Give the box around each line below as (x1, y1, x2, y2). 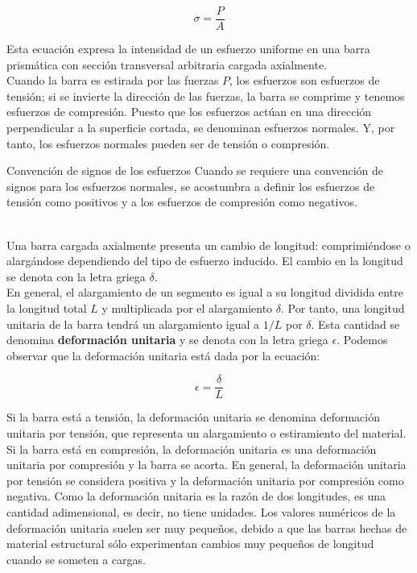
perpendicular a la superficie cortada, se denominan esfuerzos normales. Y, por (6, 119, 395, 136)
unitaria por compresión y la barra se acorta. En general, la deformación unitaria (6, 456, 407, 473)
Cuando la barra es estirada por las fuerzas (6, 72, 219, 89)
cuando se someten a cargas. (6, 550, 146, 567)
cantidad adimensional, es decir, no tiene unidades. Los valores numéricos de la (6, 503, 396, 520)
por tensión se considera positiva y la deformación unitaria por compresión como (6, 471, 404, 488)
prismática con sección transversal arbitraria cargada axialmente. (6, 56, 328, 73)
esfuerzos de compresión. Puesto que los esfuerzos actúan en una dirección (6, 103, 372, 120)
